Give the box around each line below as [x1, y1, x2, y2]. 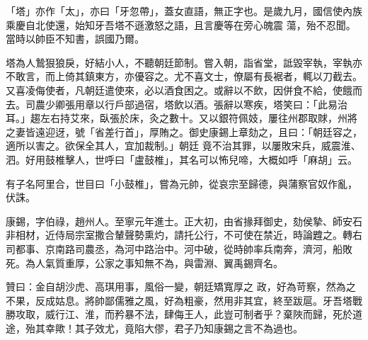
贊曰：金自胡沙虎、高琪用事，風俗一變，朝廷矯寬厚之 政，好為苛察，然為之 [6, 279, 356, 294]
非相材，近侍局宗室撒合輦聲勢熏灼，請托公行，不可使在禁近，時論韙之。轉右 [6, 227, 362, 242]
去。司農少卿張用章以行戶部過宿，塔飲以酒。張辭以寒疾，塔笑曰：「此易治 [6, 96, 347, 111]
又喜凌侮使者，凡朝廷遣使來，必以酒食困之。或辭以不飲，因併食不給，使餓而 [6, 82, 362, 97]
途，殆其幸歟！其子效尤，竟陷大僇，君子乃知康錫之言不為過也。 [6, 320, 303, 335]
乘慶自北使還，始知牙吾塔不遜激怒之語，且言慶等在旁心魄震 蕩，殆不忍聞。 [6, 17, 356, 32]
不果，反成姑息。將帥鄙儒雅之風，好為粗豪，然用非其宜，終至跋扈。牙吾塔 [6, 293, 352, 307]
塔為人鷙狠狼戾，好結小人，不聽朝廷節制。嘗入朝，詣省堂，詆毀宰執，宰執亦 [6, 55, 362, 69]
